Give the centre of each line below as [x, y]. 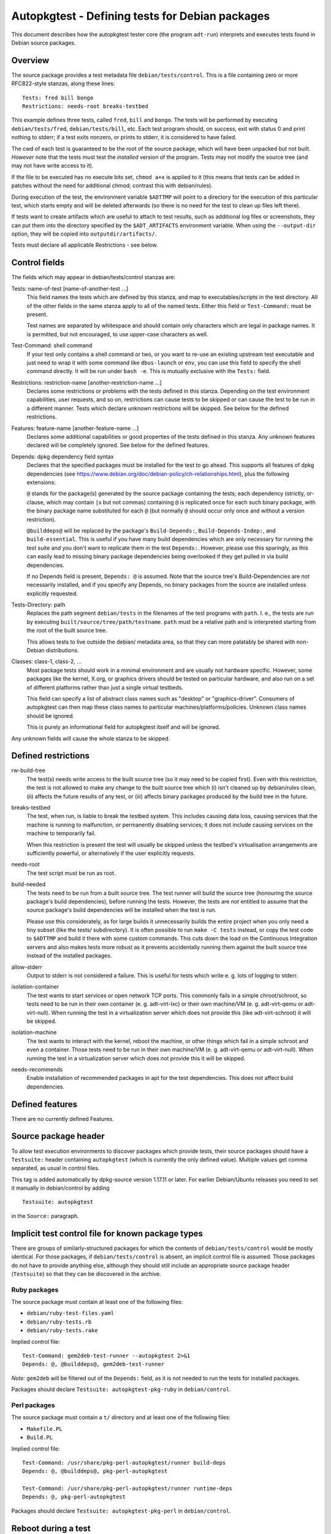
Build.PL [40, 1438]
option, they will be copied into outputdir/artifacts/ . [84, 234]
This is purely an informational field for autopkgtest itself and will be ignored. [124, 727]
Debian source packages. [44, 42]
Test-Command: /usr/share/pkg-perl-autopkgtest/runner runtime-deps [127, 1489]
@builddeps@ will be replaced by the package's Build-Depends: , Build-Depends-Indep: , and [151, 530]
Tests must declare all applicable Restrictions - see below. [85, 245]
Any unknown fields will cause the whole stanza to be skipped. [91, 738]
